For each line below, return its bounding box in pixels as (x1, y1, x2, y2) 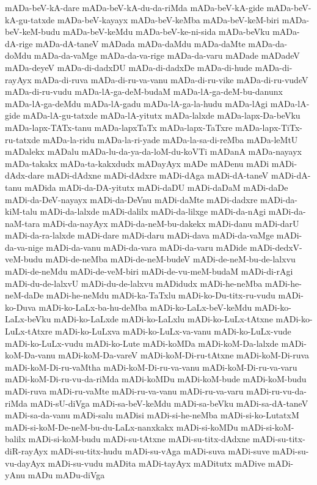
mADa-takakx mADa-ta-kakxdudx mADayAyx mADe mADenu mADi (5, 157, 269, 169)
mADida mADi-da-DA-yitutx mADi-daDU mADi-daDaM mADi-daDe (24, 180, 288, 193)
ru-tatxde (5, 133, 40, 146)
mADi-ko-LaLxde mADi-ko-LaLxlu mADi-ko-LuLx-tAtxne (54, 313, 273, 325)
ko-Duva (5, 300, 36, 313)
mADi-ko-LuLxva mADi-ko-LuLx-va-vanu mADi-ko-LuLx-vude (55, 325, 291, 338)
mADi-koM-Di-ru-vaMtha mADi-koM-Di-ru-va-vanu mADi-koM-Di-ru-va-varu (5, 360, 297, 373)
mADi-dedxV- (250, 240, 302, 253)
